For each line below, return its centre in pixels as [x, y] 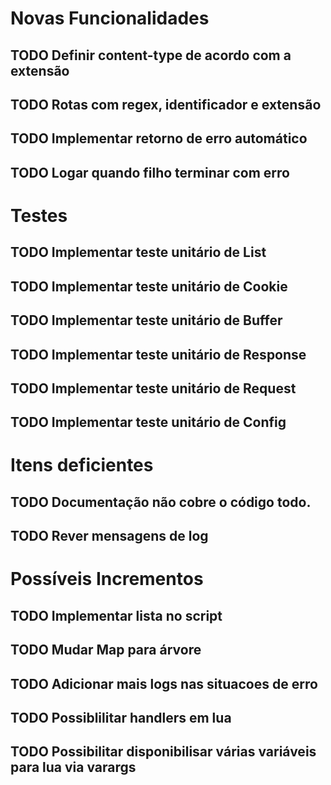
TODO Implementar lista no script [116, 615]
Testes [39, 215]
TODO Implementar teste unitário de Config [148, 422]
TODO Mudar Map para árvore [106, 650]
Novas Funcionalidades [110, 18]
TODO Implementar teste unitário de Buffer [146, 320]
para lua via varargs [73, 767]
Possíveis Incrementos [107, 579]
